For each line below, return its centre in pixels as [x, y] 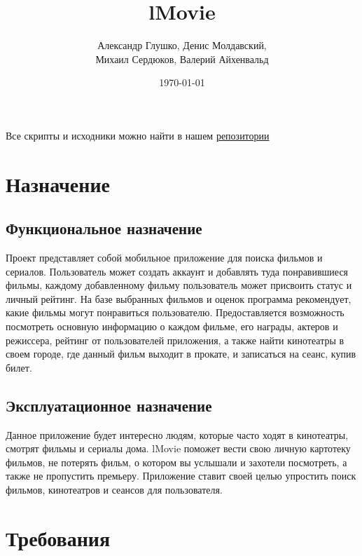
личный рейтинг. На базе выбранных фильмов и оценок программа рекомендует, [179, 298]
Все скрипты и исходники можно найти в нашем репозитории [138, 135]
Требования [58, 537]
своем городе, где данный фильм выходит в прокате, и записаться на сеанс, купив [181, 354]
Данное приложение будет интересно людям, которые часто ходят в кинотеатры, [177, 434]
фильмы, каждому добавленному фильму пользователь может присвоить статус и [179, 285]
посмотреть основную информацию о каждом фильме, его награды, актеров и [172, 326]
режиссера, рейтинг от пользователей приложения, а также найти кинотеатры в [175, 340]
